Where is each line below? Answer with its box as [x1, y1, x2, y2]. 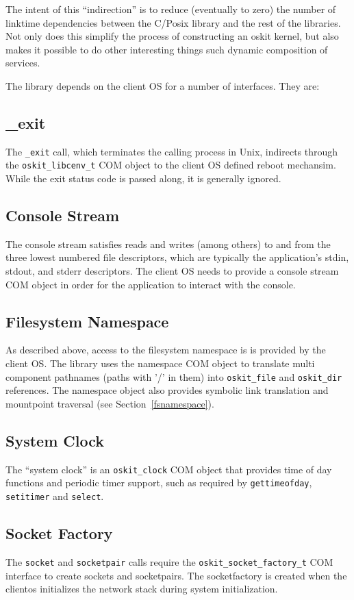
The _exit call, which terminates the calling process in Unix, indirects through [5, 144, 338, 158]
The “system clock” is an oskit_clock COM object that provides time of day [5, 462, 332, 476]
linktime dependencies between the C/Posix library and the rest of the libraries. [5, 15, 341, 29]
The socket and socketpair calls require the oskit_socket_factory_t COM [5, 554, 333, 568]
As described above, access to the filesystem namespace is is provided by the [5, 342, 326, 357]
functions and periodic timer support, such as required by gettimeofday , [5, 475, 312, 490]
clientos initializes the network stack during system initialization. [5, 582, 278, 596]
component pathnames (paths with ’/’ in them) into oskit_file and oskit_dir [5, 369, 342, 384]
